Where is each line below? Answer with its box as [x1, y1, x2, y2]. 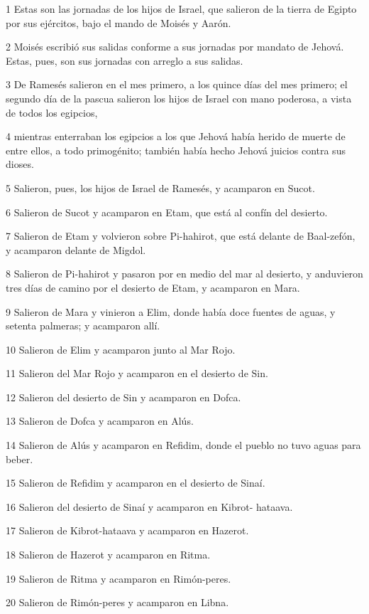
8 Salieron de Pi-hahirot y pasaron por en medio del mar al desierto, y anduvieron [6, 266, 363, 281]
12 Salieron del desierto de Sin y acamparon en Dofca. [6, 389, 241, 404]
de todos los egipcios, [6, 105, 98, 120]
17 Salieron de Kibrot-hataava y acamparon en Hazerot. [6, 523, 249, 538]
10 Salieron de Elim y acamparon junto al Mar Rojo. [6, 342, 236, 356]
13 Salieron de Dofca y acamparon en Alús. [6, 413, 194, 428]
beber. [6, 451, 33, 466]
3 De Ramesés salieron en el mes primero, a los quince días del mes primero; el [6, 77, 348, 92]
